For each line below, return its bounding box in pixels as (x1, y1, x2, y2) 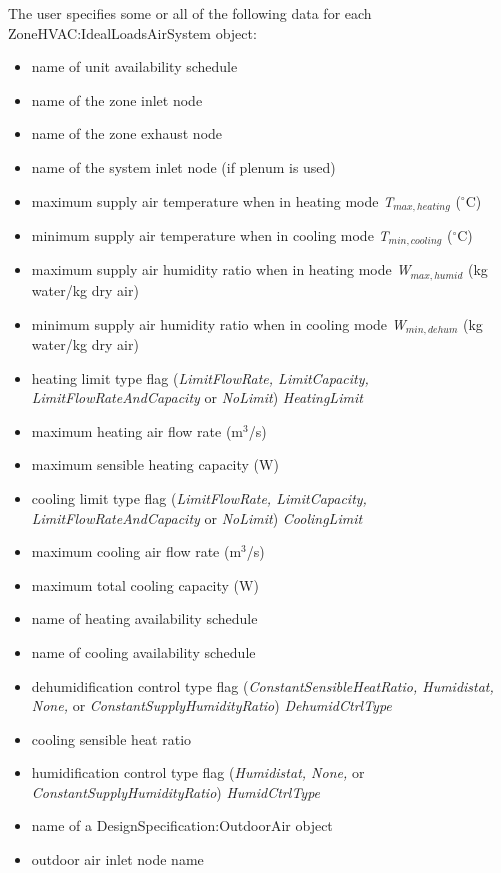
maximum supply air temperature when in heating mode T (31, 190, 394, 211)
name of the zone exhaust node (31, 123, 223, 144)
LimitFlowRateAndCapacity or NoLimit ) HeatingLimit (31, 387, 363, 408)
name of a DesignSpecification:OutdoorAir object (31, 815, 333, 836)
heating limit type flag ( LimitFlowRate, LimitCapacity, (31, 367, 369, 388)
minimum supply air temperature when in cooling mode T (31, 225, 389, 246)
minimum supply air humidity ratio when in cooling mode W (31, 313, 406, 334)
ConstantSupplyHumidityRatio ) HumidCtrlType (31, 781, 321, 802)
